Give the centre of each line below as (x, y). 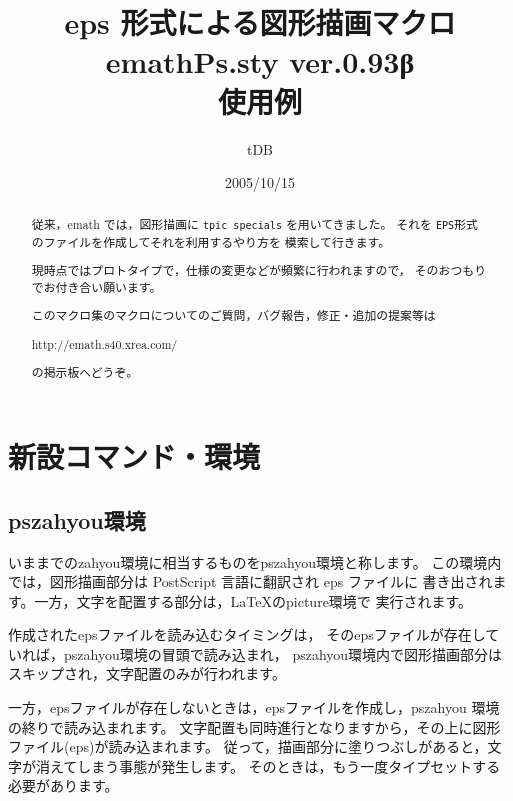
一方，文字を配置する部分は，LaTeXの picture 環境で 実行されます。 (253, 600)
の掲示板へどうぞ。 (85, 372)
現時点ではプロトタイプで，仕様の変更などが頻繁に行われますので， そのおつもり (259, 270)
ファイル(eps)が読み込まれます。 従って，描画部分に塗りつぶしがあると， (248, 746)
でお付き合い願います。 (96, 286)
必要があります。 (63, 785)
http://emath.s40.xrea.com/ (104, 343)
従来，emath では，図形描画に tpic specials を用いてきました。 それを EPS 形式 (254, 224)
